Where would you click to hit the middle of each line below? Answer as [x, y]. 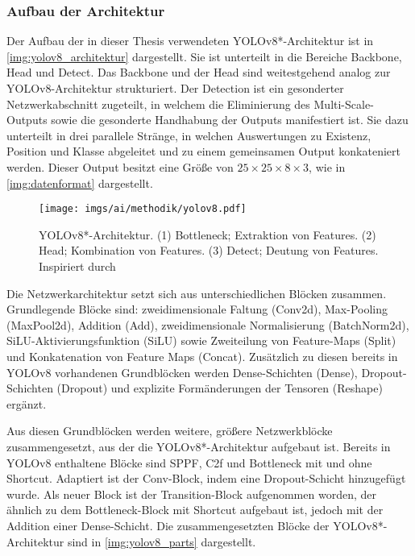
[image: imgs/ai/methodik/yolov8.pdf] [143, 209]
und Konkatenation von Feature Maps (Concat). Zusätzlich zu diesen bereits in [202, 356]
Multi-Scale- [344, 104]
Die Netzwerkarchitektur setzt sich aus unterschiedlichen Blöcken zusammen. [197, 293]
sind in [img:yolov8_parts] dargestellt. [162, 541]
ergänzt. [27, 403]
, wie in [327, 166]
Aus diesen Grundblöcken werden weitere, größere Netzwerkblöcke [170, 431]
